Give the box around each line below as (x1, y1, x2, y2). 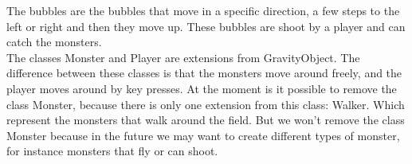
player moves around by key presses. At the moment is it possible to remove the (6, 80, 397, 96)
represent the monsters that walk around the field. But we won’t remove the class (6, 111, 405, 128)
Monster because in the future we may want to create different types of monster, (6, 127, 400, 143)
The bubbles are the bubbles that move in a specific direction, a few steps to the (6, 2, 400, 18)
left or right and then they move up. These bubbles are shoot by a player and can (6, 18, 406, 34)
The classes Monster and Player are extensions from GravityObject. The (6, 49, 360, 65)
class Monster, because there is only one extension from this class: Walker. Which (6, 96, 405, 112)
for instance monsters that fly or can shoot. (6, 143, 218, 159)
